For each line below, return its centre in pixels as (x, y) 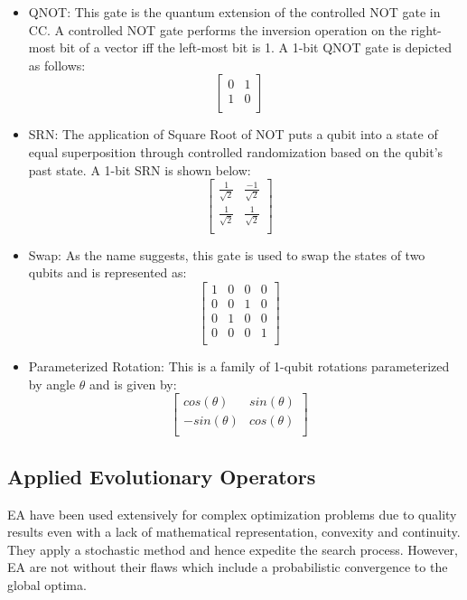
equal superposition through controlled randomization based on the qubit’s (236, 151)
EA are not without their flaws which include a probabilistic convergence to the (228, 567)
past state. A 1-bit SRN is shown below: (140, 169)
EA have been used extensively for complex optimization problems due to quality (232, 514)
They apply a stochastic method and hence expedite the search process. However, (233, 549)
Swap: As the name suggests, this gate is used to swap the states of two (227, 254)
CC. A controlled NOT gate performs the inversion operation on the (218, 29)
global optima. (47, 584)
